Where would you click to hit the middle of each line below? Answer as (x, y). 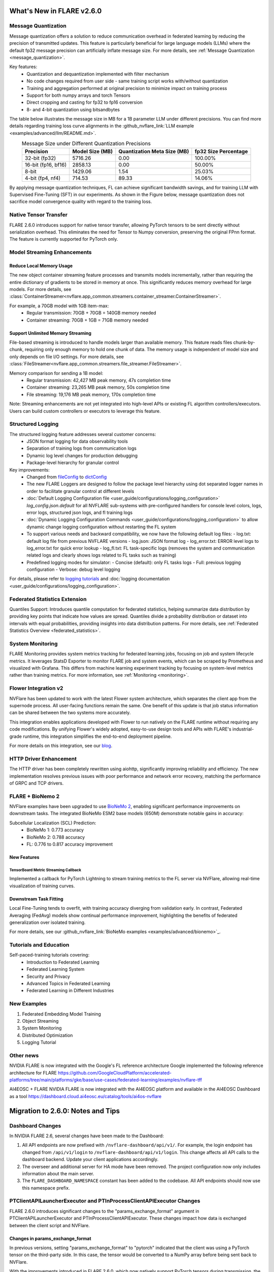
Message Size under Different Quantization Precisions (86, 143)
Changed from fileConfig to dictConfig (67, 477)
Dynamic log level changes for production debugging (82, 455)
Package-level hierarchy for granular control (73, 462)
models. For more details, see (40, 290)
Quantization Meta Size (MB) (154, 151)
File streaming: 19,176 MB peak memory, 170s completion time (91, 394)
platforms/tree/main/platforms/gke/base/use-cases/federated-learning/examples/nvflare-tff (106, 1080)
